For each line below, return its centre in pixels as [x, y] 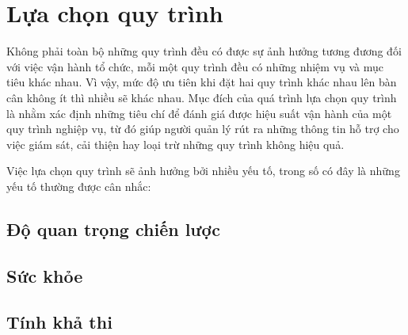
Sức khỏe [45, 275]
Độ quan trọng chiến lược [113, 228]
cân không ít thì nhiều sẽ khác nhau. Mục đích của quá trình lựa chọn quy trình [202, 97]
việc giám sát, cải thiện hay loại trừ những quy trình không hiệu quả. [175, 144]
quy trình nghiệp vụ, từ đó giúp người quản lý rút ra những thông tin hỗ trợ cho [203, 129]
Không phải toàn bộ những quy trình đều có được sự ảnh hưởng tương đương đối [204, 51]
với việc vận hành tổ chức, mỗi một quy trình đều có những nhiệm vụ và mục [195, 66]
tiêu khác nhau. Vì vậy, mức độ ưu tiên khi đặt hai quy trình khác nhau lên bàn [202, 82]
